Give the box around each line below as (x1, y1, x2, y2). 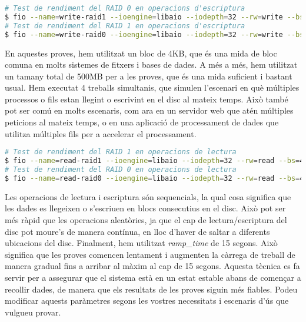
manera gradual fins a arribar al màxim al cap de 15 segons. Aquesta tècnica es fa (5, 260, 300, 272)
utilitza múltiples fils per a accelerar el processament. (5, 127, 197, 140)
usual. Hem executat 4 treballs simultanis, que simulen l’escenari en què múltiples (5, 81, 300, 94)
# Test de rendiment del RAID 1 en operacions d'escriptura (5, 21, 245, 30)
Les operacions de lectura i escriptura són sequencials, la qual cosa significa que (5, 190, 291, 203)
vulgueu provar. (5, 306, 61, 318)
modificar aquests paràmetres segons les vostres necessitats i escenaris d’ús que (5, 294, 289, 307)
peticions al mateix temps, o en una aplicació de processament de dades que (5, 116, 279, 128)
